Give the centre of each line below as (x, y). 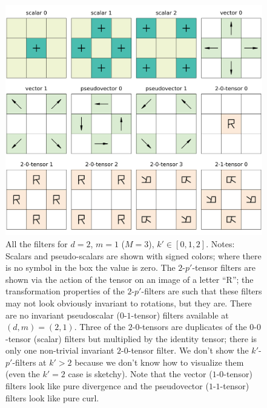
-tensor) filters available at (180, 315)
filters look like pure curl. (52, 397)
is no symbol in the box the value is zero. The (91, 267)
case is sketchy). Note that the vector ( (140, 374)
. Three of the (100, 327)
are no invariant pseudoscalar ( (63, 315)
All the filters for (37, 243)
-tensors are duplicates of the (193, 327)
